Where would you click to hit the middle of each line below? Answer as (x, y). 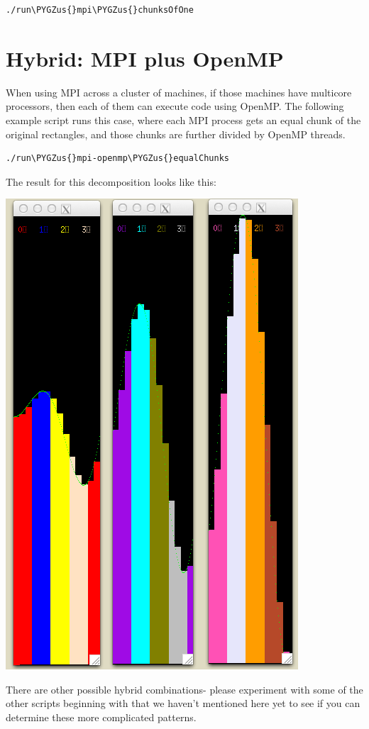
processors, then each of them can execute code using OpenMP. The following (175, 106)
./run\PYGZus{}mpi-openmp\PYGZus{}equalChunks (117, 158)
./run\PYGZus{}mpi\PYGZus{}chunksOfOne (100, 10)
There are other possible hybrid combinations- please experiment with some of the (184, 689)
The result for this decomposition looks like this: (111, 181)
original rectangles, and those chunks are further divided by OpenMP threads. (176, 134)
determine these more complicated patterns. (101, 717)
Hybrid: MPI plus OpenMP (145, 58)
